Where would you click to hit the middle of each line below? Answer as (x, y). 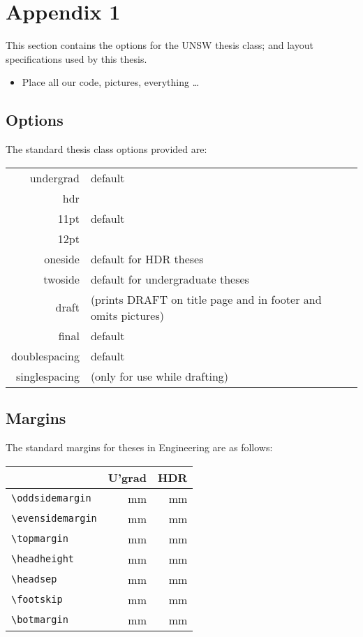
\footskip (37, 599)
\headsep (34, 579)
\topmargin (40, 539)
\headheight (43, 559)
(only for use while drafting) (159, 376)
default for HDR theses (147, 258)
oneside (62, 258)
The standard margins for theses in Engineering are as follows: (139, 447)
